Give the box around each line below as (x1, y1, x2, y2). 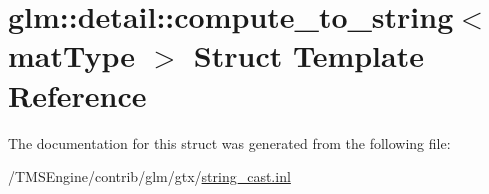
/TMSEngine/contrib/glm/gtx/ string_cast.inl (8, 166, 291, 187)
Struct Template (193, 35, 424, 76)
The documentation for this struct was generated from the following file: (8, 132, 451, 153)
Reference (8, 74, 147, 115)
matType (8, 35, 136, 76)
